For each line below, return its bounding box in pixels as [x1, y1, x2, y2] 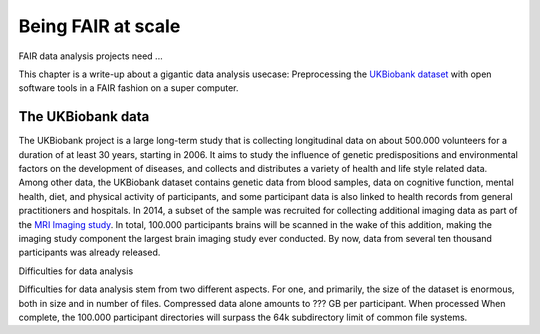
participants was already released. [18, 246, 161, 259]
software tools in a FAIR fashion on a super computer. [18, 82, 239, 94]
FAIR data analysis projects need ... [18, 50, 164, 62]
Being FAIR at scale [18, 15, 181, 37]
